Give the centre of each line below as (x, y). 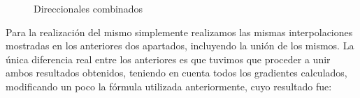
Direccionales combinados (88, 8)
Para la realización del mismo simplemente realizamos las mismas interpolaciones (179, 32)
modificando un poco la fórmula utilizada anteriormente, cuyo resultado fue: (169, 86)
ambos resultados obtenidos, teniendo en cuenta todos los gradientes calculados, (177, 73)
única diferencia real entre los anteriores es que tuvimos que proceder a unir (168, 59)
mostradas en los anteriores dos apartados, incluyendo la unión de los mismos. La (180, 46)
